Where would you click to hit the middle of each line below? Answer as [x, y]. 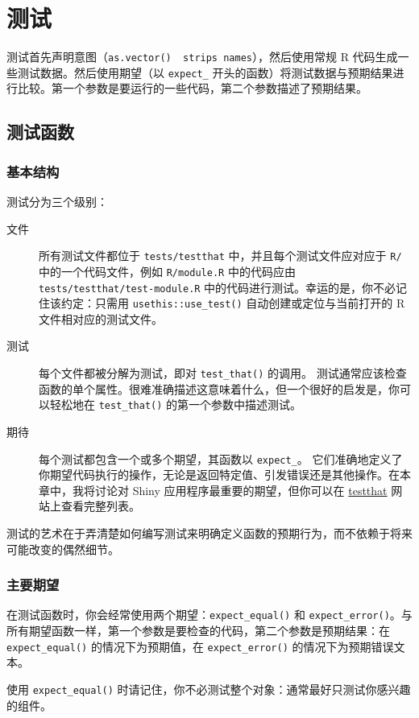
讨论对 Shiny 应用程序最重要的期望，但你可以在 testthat [241, 490]
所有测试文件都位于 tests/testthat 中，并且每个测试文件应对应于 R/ [220, 256]
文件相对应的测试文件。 [101, 318]
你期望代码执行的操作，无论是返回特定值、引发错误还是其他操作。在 [219, 475]
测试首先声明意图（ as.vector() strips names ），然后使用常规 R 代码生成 [202, 57]
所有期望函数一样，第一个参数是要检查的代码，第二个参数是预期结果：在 [198, 631]
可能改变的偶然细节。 [63, 549]
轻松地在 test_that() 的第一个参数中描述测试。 [176, 404]
